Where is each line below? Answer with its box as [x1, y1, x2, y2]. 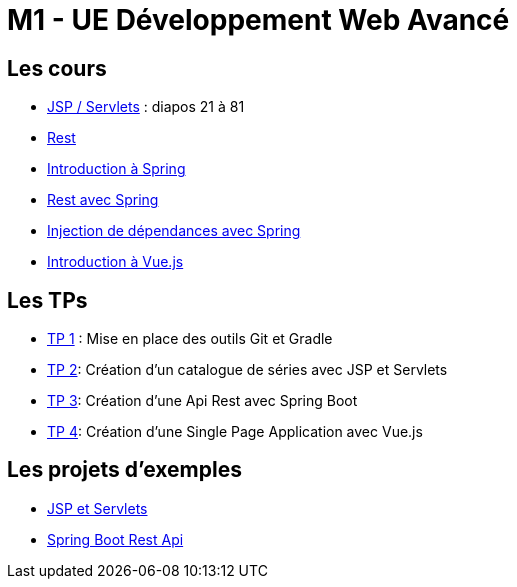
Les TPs [7, 287, 88, 313]
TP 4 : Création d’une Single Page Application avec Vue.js [47, 423, 423, 441]
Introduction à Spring [47, 160, 186, 178]
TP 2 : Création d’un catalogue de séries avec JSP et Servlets [47, 361, 448, 379]
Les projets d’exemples [7, 457, 242, 483]
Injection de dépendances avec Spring [47, 222, 301, 240]
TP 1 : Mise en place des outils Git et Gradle [47, 330, 333, 348]
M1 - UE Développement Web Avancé [7, 3, 510, 37]
